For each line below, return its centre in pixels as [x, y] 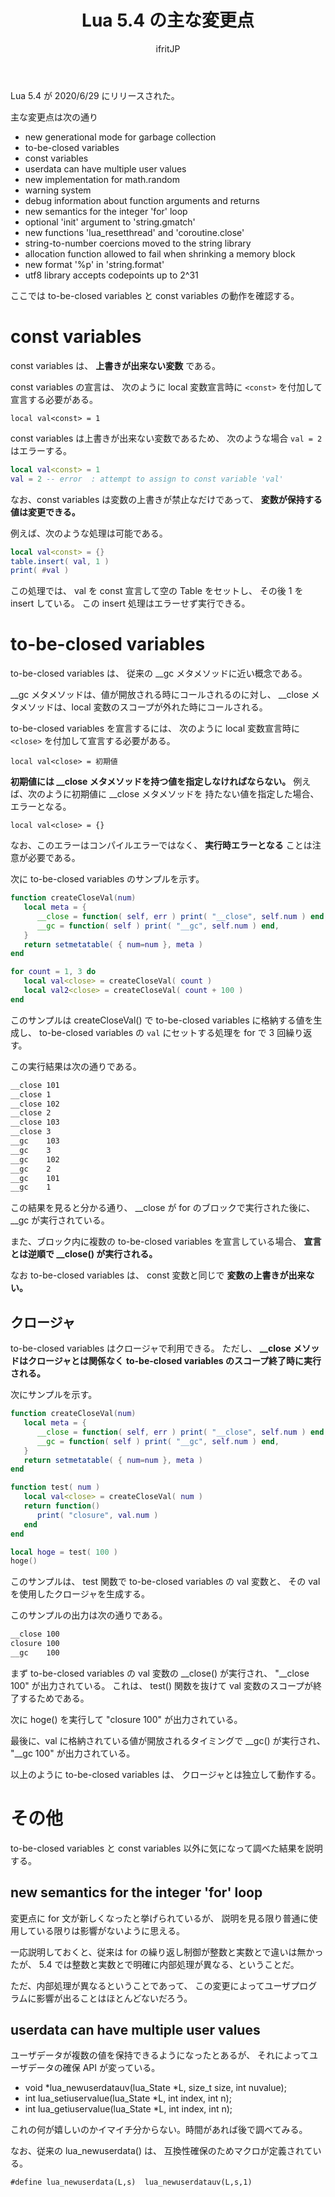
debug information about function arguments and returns [142, 200]
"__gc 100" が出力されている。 [73, 1753]
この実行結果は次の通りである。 [76, 1066]
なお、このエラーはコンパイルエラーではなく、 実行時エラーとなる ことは [161, 845]
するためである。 [54, 1698]
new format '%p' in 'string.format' [94, 264]
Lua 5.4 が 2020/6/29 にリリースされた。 [95, 95]
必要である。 [54, 858]
